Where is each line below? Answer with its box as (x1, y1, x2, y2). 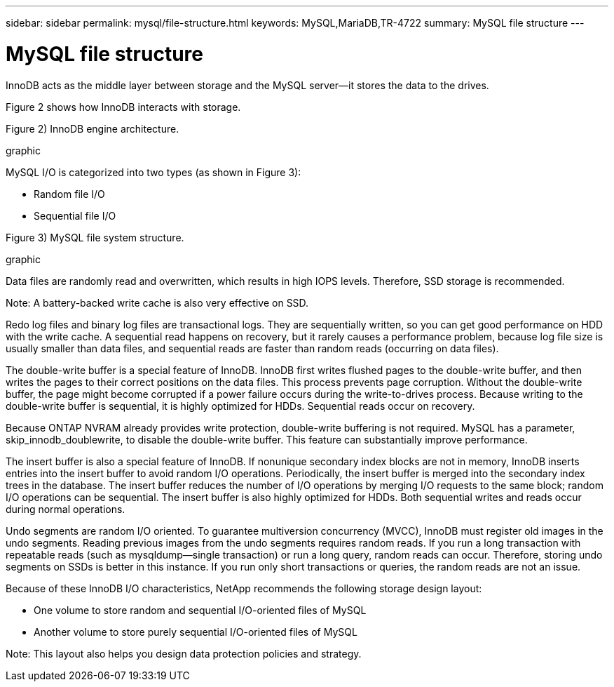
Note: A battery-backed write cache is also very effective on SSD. (6, 296, 309, 309)
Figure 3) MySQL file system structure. (6, 231, 184, 244)
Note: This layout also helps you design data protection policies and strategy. (6, 647, 362, 660)
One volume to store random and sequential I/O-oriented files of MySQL (34, 603, 367, 616)
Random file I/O (34, 187, 105, 200)
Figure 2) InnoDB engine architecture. (6, 122, 179, 135)
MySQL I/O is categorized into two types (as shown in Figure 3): (6, 166, 301, 178)
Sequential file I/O (34, 209, 116, 222)
